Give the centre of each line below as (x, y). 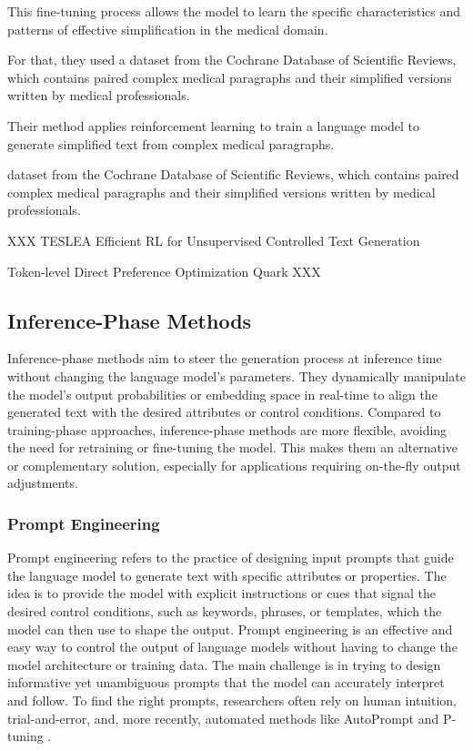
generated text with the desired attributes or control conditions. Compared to (224, 412)
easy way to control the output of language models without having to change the (232, 647)
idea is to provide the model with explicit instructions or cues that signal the (222, 593)
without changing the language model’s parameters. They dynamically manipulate (236, 375)
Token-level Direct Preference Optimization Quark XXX (164, 271)
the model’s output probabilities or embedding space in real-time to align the (222, 394)
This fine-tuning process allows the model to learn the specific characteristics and (234, 11)
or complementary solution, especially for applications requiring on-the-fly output (234, 465)
